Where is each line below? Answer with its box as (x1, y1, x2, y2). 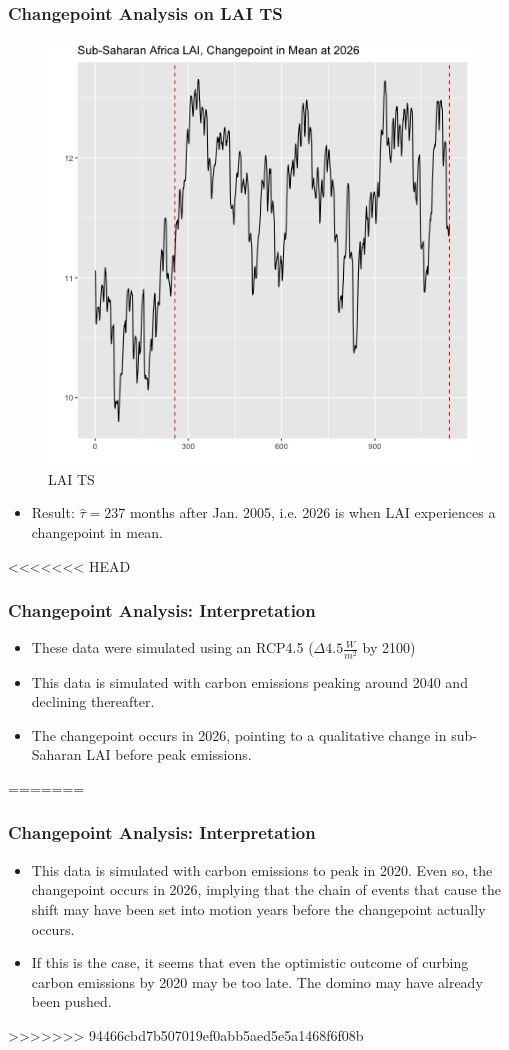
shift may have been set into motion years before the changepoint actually (31, 898, 486, 919)
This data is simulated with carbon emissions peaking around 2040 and (31, 671, 468, 692)
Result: (31, 502, 75, 523)
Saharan (31, 744, 82, 765)
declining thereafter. (31, 691, 155, 712)
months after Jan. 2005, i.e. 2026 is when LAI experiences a (129, 502, 496, 523)
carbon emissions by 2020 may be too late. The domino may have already (31, 971, 483, 992)
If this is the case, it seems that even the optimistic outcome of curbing (31, 952, 469, 973)
